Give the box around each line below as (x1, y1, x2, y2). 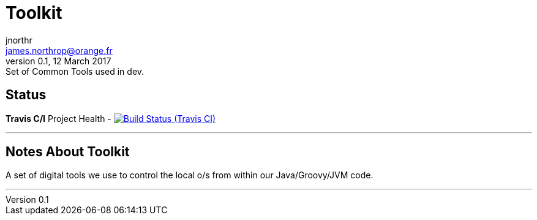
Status (6, 87, 47, 103)
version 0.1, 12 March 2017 (6, 55, 111, 66)
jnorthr (6, 34, 32, 45)
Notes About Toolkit (6, 144, 130, 160)
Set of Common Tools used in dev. (6, 66, 145, 77)
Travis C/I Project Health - (6, 113, 111, 124)
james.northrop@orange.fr (6, 45, 113, 56)
